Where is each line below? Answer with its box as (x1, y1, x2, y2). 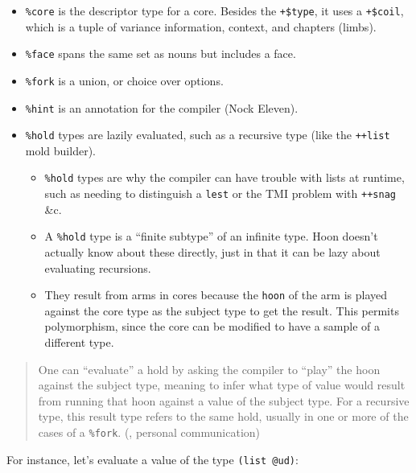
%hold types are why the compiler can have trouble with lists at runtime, (44, 169, 405, 186)
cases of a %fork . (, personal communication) (38, 424, 261, 441)
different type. (44, 334, 114, 351)
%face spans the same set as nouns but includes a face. (25, 45, 296, 62)
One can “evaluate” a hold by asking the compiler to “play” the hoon (38, 360, 381, 377)
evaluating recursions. (44, 259, 151, 276)
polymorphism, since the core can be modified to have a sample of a (44, 318, 380, 335)
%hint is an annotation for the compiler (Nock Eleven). (25, 99, 299, 116)
